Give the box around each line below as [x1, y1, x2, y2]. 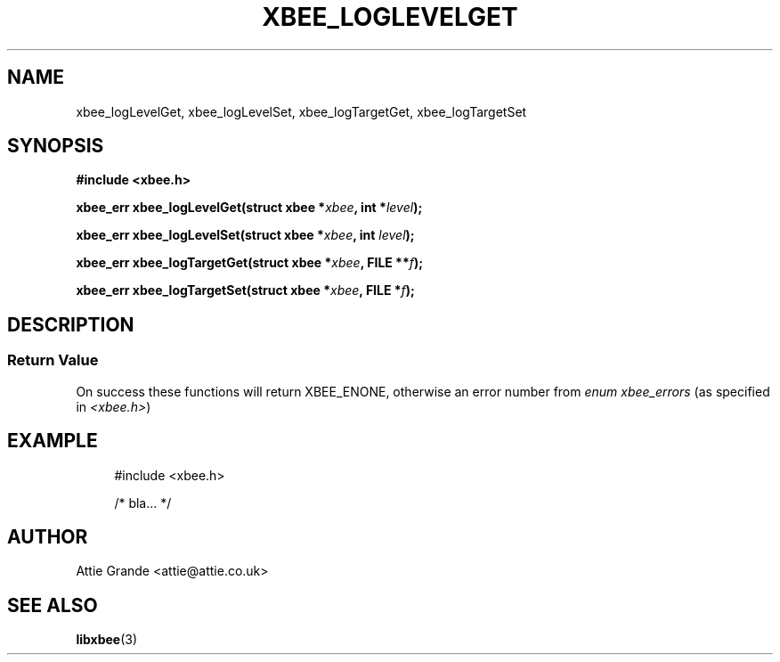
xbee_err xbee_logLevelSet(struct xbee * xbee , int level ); [76, 227, 415, 243]
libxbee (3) [76, 632, 138, 648]
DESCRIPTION [7, 313, 134, 336]
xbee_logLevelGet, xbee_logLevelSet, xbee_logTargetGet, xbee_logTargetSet [76, 103, 527, 119]
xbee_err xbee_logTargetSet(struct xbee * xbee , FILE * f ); [76, 282, 415, 298]
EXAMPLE [7, 429, 98, 453]
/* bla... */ [114, 494, 172, 511]
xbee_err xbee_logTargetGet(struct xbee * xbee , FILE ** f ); [76, 255, 424, 271]
